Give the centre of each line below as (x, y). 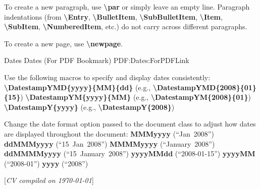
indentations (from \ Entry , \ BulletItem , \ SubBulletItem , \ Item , (113, 16)
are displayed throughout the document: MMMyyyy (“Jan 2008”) (109, 133)
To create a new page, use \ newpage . (64, 43)
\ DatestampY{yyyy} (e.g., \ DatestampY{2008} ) (89, 107)
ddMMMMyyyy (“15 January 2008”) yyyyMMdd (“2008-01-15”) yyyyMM (130, 153)
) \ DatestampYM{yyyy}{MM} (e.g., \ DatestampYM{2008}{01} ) (136, 97)
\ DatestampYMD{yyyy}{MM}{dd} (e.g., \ (81, 87)
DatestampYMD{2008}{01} (206, 87)
